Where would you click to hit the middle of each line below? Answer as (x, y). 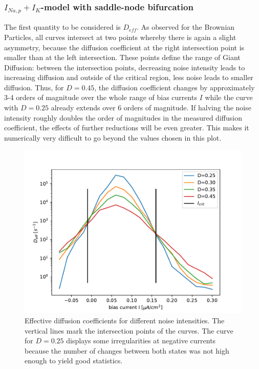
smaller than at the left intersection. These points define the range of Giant (122, 57)
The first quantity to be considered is (62, 27)
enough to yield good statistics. (74, 361)
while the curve (229, 97)
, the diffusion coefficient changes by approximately (175, 87)
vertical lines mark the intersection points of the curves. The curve (129, 330)
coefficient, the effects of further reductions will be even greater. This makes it (127, 128)
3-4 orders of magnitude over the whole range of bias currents (101, 97)
